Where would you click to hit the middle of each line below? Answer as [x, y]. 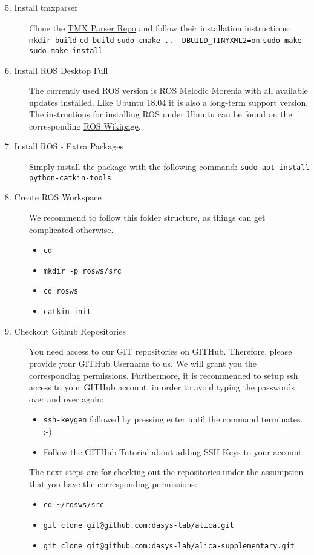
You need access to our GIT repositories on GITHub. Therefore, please [161, 351]
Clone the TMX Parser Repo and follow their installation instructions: [160, 28]
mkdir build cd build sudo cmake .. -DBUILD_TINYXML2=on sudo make [165, 41]
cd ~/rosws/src [74, 505]
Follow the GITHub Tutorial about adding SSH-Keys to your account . [174, 451]
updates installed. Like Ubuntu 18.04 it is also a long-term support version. [169, 102]
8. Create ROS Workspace [53, 197]
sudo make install [66, 51]
